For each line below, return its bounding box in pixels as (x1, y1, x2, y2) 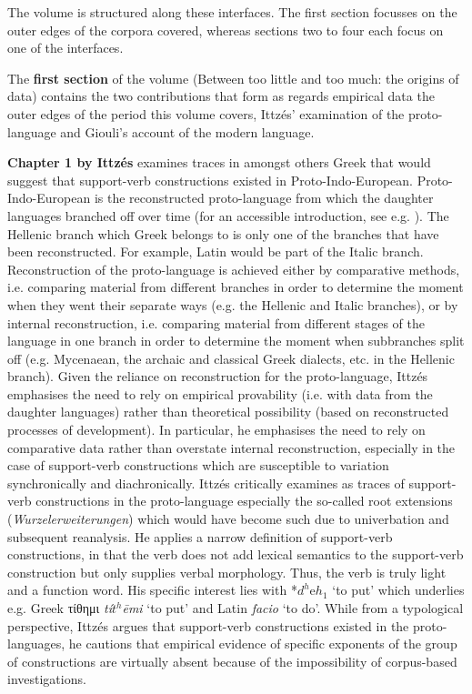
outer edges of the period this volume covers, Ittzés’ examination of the (7, 104, 405, 123)
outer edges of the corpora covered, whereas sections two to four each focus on (7, 20, 444, 39)
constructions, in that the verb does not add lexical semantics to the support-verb (7, 545, 464, 564)
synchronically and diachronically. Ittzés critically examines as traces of (7, 473, 405, 492)
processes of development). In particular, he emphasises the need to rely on (7, 420, 426, 439)
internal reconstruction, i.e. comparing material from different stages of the (7, 313, 426, 332)
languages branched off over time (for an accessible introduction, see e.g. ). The (7, 206, 449, 225)
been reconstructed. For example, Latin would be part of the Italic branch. (7, 242, 424, 261)
